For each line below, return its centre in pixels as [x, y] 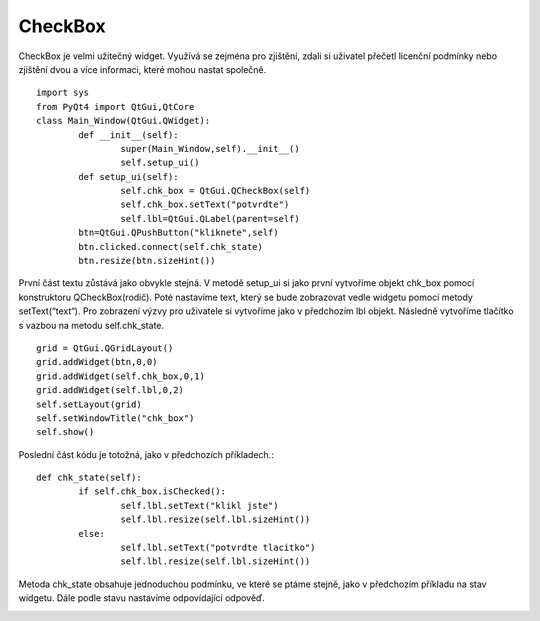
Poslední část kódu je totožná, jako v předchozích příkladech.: [146, 454]
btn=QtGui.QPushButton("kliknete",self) [178, 233]
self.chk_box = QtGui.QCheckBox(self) [215, 191]
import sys [63, 93]
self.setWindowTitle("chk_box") [115, 418]
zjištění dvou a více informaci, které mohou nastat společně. [142, 69]
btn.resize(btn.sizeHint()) [147, 261]
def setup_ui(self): [128, 176]
